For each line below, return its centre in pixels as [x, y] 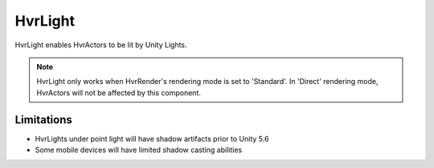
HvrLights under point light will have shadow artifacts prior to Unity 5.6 [152, 138]
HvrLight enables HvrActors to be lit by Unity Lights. [101, 45]
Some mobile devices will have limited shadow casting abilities [139, 150]
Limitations [43, 120]
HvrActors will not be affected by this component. [119, 93]
